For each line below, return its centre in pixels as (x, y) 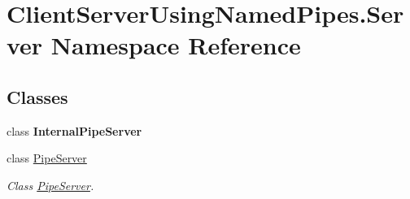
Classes (37, 96)
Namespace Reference (176, 45)
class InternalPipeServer (74, 130)
